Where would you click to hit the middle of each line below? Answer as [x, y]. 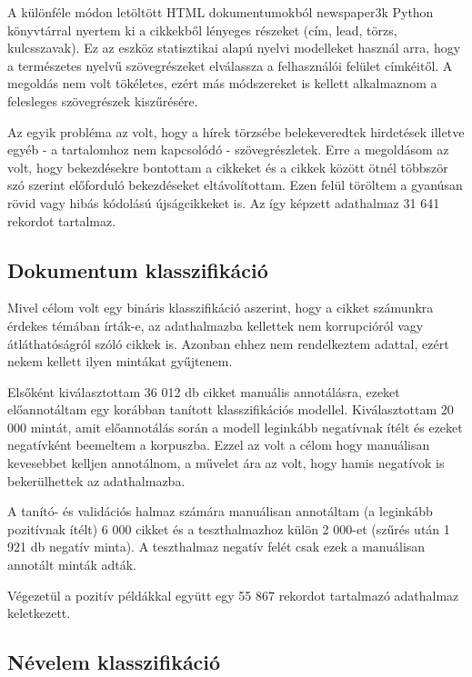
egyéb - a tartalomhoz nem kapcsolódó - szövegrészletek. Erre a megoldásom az [228, 149]
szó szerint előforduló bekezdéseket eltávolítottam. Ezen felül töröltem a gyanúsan [235, 185]
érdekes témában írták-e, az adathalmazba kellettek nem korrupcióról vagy [216, 325]
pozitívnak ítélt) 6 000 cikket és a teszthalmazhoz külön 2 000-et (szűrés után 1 [229, 528]
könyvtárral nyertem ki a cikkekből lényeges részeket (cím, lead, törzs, [202, 30]
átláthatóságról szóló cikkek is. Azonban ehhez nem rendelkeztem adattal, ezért [228, 343]
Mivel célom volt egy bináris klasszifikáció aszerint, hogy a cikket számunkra [221, 308]
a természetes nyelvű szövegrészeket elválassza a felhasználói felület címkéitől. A [230, 65]
